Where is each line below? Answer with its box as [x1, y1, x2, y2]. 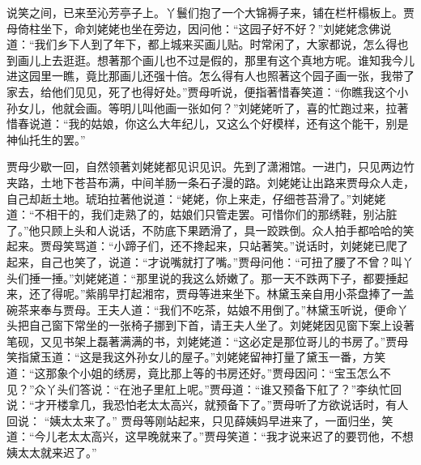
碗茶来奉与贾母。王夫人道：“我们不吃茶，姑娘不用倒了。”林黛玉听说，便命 [6, 301, 398, 318]
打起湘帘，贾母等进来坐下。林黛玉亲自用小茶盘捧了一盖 [119, 285, 415, 302]
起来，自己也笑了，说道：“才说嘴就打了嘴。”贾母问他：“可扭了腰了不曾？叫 [6, 253, 402, 270]
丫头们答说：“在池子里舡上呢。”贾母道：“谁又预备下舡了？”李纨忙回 [45, 380, 402, 397]
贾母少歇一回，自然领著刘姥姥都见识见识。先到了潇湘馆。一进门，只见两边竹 [6, 158, 415, 175]
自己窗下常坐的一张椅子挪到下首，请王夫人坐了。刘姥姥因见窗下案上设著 [28, 317, 415, 334]
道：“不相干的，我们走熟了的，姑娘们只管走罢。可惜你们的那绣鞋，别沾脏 [6, 206, 398, 223]
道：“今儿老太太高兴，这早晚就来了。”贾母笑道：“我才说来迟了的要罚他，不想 [6, 428, 414, 445]
